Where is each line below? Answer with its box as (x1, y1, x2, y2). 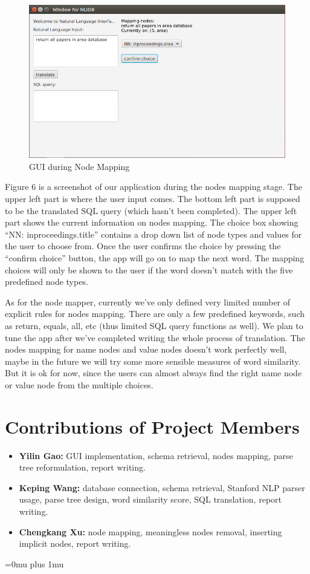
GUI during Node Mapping (29, 160, 130, 172)
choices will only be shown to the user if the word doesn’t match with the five (5, 263, 293, 276)
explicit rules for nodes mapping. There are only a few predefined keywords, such (5, 307, 305, 320)
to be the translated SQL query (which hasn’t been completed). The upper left (5, 204, 297, 217)
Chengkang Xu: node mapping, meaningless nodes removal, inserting (19, 525, 282, 538)
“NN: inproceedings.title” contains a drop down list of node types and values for (5, 227, 302, 240)
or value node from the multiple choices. (5, 378, 153, 391)
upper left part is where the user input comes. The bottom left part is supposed (5, 192, 300, 205)
